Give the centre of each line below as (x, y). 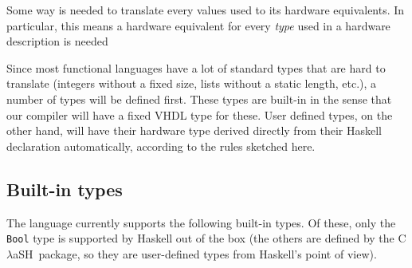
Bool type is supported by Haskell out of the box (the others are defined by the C (206, 238)
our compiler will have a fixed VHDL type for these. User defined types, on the (200, 114)
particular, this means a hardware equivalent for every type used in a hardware (198, 25)
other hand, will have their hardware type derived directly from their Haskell (194, 130)
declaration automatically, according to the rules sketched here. (161, 146)
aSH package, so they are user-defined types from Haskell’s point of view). (195, 253)
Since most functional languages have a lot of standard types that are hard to (196, 67)
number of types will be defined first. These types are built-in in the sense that (199, 99)
